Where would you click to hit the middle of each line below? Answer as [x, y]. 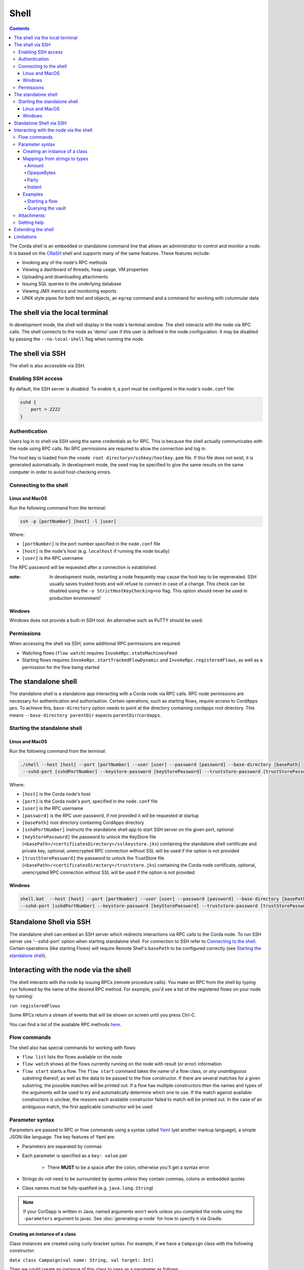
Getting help [31, 223]
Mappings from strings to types [56, 158]
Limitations [25, 237]
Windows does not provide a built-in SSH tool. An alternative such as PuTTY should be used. [106, 620]
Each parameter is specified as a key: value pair [75, 1156]
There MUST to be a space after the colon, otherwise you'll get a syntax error [128, 1167]
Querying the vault [46, 208]
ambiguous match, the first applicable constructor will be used [87, 1106]
